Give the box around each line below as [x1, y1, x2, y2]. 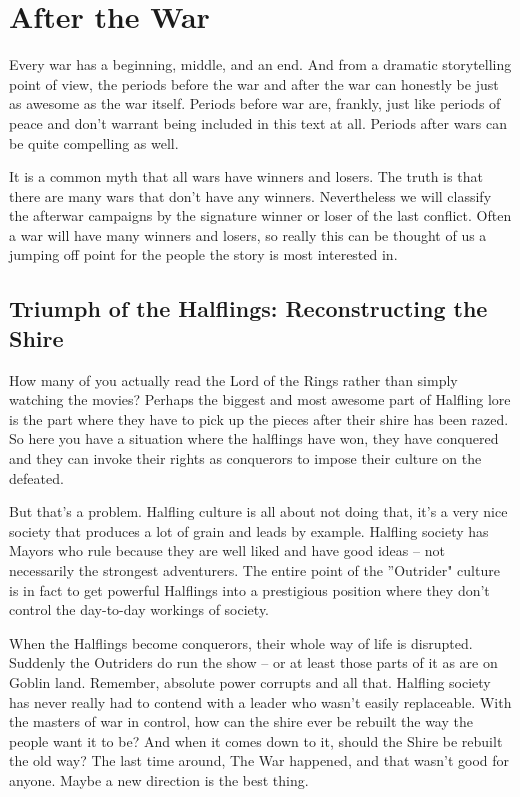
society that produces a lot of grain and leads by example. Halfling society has [9, 520, 489, 541]
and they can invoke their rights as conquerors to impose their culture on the [9, 448, 482, 469]
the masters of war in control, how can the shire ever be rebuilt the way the [9, 711, 473, 732]
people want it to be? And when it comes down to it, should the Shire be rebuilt [9, 730, 503, 751]
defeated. [9, 467, 64, 488]
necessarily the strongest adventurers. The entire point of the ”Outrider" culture [9, 560, 500, 580]
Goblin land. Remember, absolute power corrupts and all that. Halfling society [9, 671, 491, 692]
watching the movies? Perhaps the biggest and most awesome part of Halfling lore [9, 389, 511, 410]
